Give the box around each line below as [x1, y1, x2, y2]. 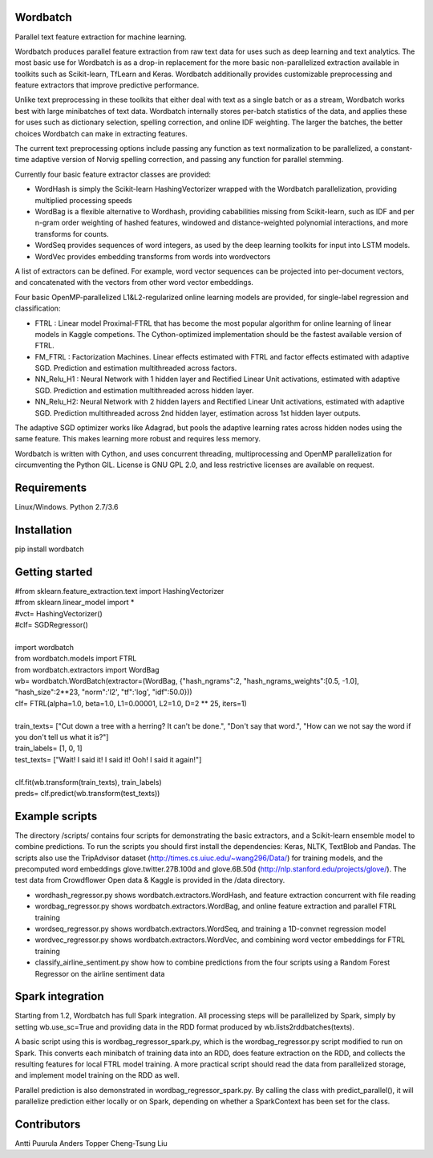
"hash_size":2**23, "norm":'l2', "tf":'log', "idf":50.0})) [14, 687, 192, 697]
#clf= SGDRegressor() [14, 620, 88, 630]
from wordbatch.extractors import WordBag [14, 664, 160, 674]
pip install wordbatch [14, 544, 84, 554]
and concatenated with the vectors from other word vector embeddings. [14, 278, 254, 287]
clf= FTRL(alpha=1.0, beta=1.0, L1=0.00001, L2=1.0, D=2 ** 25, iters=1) [14, 698, 248, 708]
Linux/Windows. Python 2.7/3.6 [14, 502, 119, 512]
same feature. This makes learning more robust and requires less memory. [14, 434, 261, 444]
